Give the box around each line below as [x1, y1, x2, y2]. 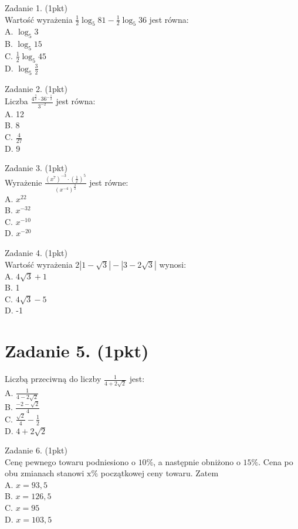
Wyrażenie [5, 176, 42, 188]
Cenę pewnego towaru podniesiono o [5, 455, 136, 467]
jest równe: [89, 176, 128, 188]
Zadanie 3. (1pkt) [5, 162, 67, 174]
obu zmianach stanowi [5, 467, 84, 479]
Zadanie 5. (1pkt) [5, 339, 149, 363]
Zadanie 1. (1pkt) [5, 2, 67, 13]
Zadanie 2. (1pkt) [5, 82, 67, 94]
